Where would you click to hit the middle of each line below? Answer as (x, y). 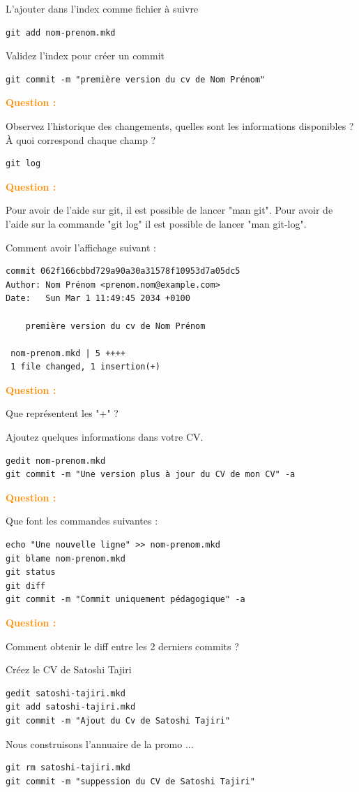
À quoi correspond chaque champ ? (81, 139)
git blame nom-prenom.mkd (66, 558)
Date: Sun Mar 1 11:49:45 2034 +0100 (98, 299)
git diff (26, 586)
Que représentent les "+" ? (62, 413)
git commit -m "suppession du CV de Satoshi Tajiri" (130, 781)
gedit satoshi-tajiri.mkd (66, 693)
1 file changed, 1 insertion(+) (85, 367)
